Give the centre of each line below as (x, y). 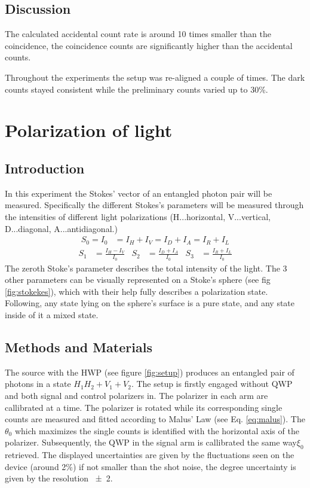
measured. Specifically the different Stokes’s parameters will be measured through (154, 205)
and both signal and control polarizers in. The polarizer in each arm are (136, 395)
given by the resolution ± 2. (59, 478)
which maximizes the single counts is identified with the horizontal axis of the (157, 430)
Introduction (45, 168)
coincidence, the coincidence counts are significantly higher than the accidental (149, 45)
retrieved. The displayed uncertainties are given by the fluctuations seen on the (150, 455)
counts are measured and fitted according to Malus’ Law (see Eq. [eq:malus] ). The (155, 419)
